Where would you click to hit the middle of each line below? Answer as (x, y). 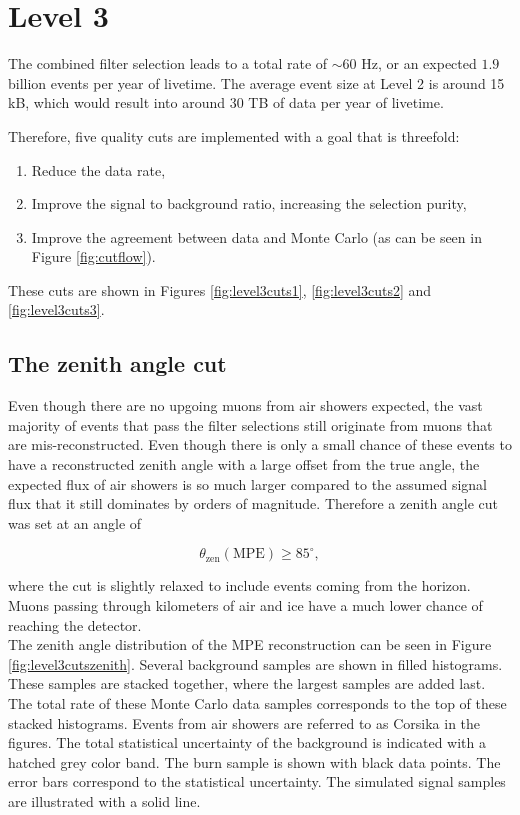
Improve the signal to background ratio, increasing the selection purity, (249, 203)
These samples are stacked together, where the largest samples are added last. (247, 683)
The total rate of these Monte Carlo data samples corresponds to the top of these (257, 702)
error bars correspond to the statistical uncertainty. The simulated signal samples (257, 781)
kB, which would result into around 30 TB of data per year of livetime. (226, 102)
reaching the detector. (75, 624)
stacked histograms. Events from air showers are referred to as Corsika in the (244, 722)
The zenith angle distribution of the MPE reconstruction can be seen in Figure (250, 644)
